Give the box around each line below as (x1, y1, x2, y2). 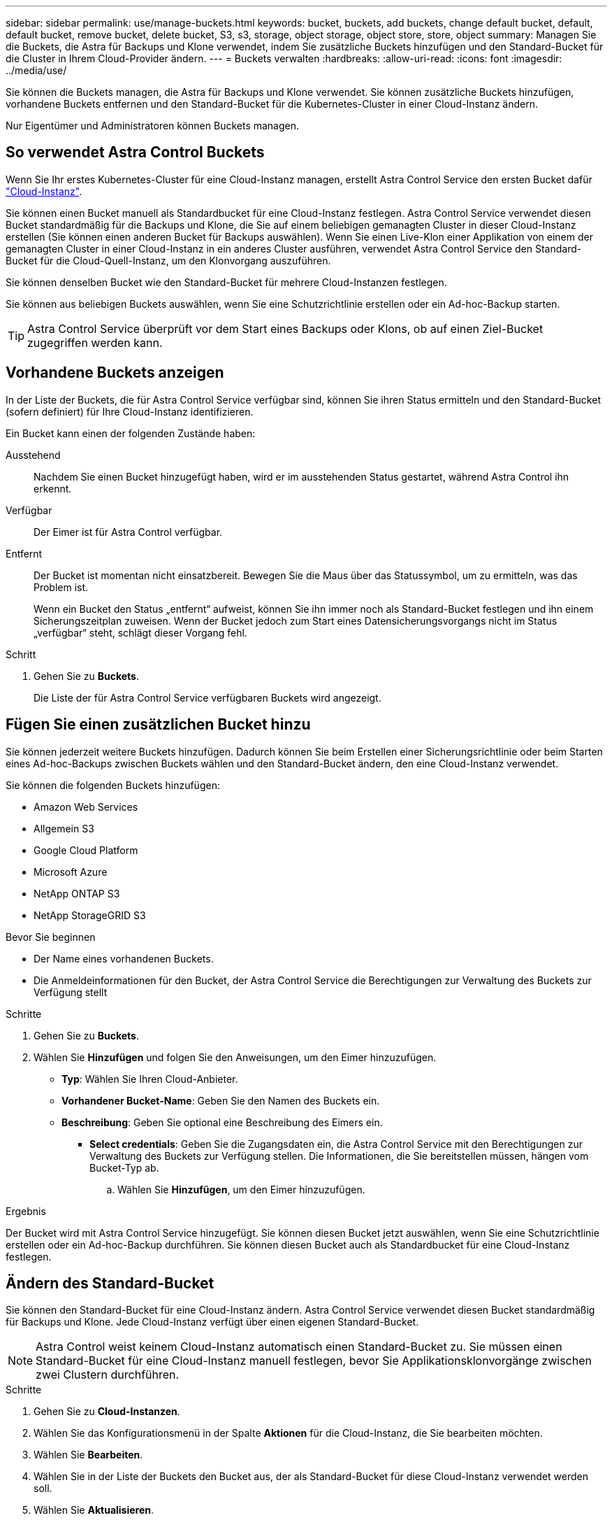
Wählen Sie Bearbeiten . (34, 1449, 143, 1461)
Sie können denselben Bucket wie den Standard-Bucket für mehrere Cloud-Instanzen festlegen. (6, 276, 447, 288)
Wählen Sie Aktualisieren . (34, 1504, 154, 1517)
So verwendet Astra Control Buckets (6, 143, 265, 162)
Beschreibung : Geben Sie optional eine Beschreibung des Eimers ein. (61, 1116, 383, 1128)
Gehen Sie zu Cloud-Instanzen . (34, 1405, 180, 1418)
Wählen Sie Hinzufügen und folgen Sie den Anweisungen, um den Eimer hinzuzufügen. (34, 1051, 437, 1063)
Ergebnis (6, 1205, 46, 1217)
